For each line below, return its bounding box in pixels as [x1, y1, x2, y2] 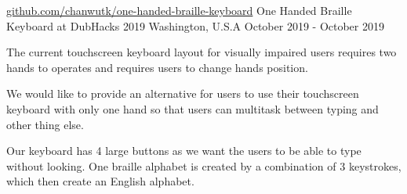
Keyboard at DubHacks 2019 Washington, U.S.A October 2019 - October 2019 [6, 17, 384, 34]
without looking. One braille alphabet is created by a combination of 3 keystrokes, [6, 157, 402, 174]
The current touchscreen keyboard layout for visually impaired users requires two [6, 44, 397, 60]
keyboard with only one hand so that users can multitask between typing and [6, 100, 379, 117]
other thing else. [6, 116, 84, 132]
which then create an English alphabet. [6, 173, 194, 189]
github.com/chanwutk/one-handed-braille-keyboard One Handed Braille [6, 2, 352, 18]
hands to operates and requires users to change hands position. [6, 59, 308, 75]
